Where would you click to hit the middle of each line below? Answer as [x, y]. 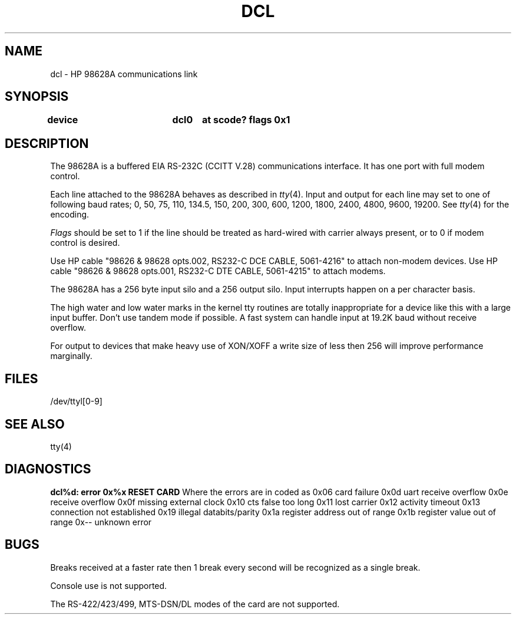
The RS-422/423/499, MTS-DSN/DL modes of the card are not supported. [195, 604]
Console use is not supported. [109, 585]
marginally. [71, 356]
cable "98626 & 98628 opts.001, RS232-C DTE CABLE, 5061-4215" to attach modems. [218, 271]
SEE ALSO [35, 424]
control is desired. [85, 243]
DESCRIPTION [47, 143]
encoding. [70, 215]
